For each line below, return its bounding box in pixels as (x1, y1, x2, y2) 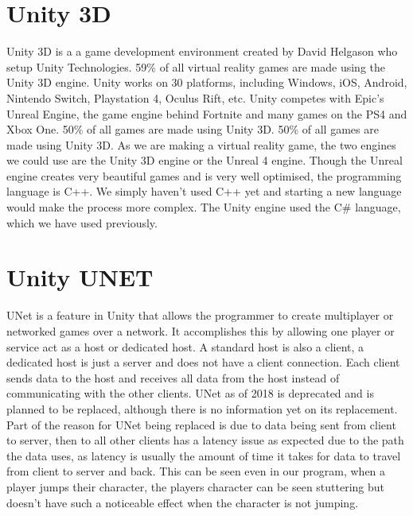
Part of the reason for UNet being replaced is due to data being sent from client (6, 416, 396, 433)
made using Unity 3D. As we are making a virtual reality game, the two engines (6, 136, 396, 153)
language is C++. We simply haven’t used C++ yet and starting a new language (6, 183, 402, 200)
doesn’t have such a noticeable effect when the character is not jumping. (6, 494, 359, 510)
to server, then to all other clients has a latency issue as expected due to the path (6, 432, 404, 448)
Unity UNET (6, 261, 154, 293)
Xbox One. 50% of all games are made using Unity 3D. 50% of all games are (6, 121, 379, 138)
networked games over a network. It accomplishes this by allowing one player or (6, 322, 395, 339)
